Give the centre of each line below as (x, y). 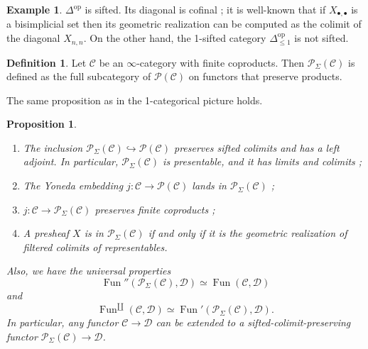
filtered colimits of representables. (95, 246)
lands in (209, 185)
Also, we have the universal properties (89, 271)
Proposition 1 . (42, 124)
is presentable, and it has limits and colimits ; (263, 161)
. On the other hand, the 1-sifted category (175, 38)
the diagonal (33, 38)
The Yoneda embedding (73, 185)
